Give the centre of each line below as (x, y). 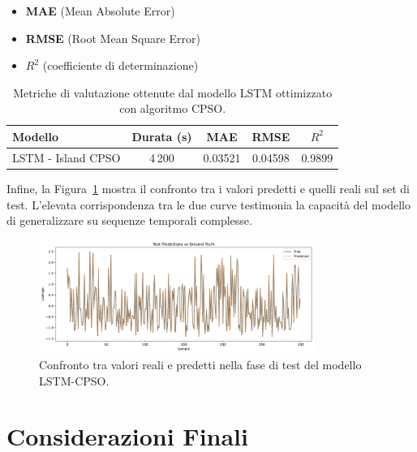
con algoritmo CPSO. (173, 108)
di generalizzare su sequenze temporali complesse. (129, 220)
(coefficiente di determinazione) (120, 65)
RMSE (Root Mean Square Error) (113, 38)
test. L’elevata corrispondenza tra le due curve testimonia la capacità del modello (208, 204)
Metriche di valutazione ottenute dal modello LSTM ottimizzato (173, 92)
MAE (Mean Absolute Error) (100, 11)
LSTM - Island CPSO (67, 157)
